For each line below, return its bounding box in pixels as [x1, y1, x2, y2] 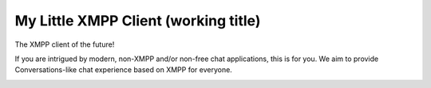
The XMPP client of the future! [14, 40, 115, 49]
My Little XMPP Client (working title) [14, 12, 261, 29]
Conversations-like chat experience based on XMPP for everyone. [14, 65, 233, 75]
